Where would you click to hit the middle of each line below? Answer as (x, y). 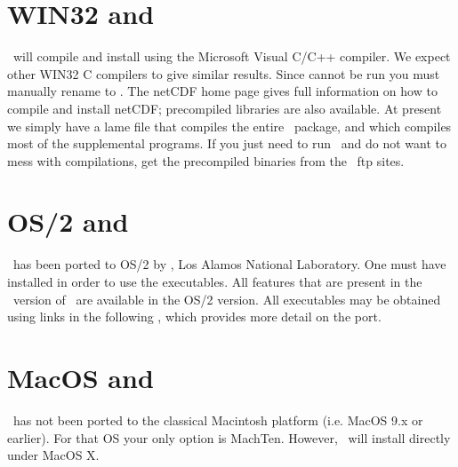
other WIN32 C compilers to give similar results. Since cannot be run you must (224, 73)
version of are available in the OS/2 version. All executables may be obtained (227, 299)
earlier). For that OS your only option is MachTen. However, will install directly (229, 437)
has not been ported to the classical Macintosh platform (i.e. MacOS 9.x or (218, 420)
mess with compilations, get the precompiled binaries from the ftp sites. (206, 160)
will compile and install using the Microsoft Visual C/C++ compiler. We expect (232, 56)
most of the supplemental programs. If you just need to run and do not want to (227, 143)
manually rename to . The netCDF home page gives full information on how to (222, 91)
